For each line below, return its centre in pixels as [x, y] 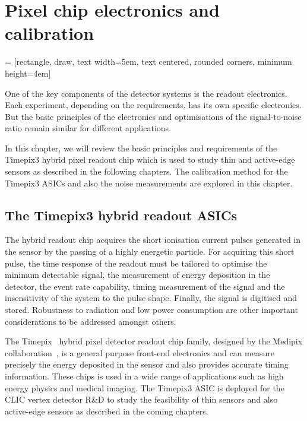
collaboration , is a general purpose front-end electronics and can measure [140, 352]
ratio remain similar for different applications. [88, 128]
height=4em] [28, 73]
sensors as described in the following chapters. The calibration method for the [146, 171]
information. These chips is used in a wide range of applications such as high [144, 376]
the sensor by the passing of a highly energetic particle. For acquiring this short [150, 251]
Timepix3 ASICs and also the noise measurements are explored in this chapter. [149, 183]
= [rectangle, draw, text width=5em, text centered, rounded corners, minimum [148, 61]
